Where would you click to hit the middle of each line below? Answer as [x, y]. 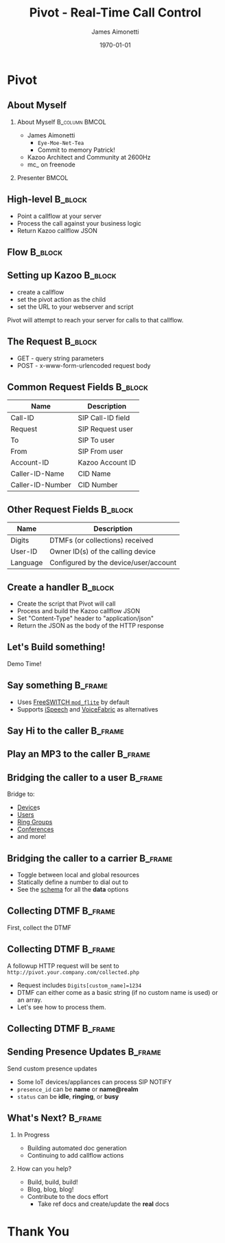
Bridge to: [21, 794]
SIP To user [96, 440]
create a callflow [40, 292]
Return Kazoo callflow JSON [57, 230]
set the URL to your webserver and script [75, 307]
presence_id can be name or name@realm [78, 1089]
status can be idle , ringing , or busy [68, 1096]
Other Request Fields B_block [70, 509]
